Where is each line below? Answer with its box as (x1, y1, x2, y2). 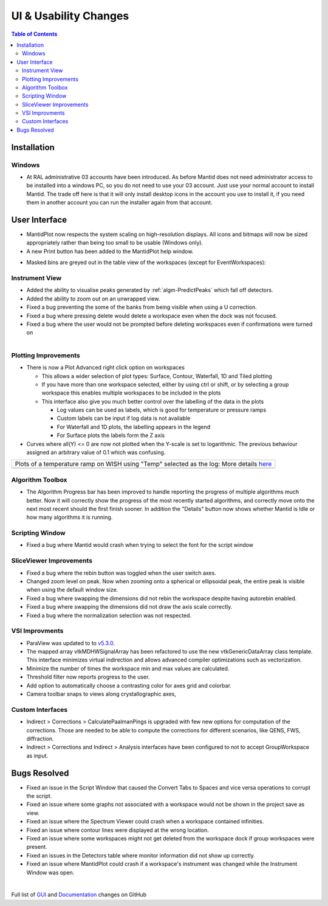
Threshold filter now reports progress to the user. (26, 674, 150, 681)
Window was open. (26, 868, 75, 876)
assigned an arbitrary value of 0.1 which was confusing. (26, 449, 166, 456)
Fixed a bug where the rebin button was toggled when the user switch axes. (26, 569, 217, 576)
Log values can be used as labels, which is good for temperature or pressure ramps (56, 407, 267, 414)
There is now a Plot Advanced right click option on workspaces (26, 364, 185, 371)
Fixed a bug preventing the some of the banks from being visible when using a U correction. (26, 303, 258, 311)
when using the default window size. (26, 586, 118, 593)
